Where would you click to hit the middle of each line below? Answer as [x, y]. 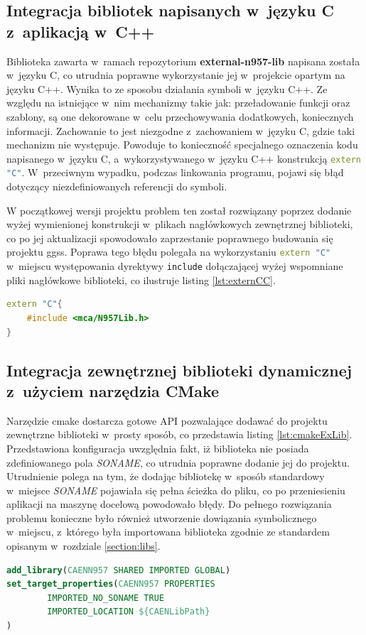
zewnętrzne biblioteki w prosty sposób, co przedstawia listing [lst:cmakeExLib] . [179, 434]
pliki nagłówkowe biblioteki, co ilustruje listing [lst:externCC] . [141, 279]
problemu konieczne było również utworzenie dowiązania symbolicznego [162, 517]
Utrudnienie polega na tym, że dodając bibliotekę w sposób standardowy [166, 476]
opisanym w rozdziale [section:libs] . [84, 546]
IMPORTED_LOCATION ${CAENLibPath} [129, 612]
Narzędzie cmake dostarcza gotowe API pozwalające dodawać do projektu [167, 420]
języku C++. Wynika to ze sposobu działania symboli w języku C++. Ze [167, 88]
